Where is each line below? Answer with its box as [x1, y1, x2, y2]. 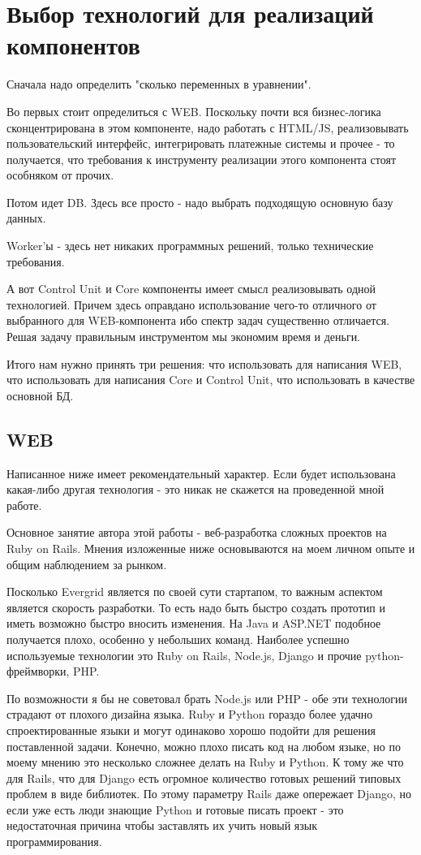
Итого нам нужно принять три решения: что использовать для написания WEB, [6, 355, 402, 372]
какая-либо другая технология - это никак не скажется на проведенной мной [6, 481, 384, 498]
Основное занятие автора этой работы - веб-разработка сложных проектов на [6, 524, 387, 541]
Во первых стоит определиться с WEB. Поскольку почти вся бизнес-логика [6, 102, 381, 119]
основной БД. [6, 386, 74, 404]
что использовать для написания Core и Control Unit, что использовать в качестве [6, 371, 415, 388]
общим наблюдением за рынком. [6, 555, 167, 572]
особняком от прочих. [6, 166, 114, 184]
